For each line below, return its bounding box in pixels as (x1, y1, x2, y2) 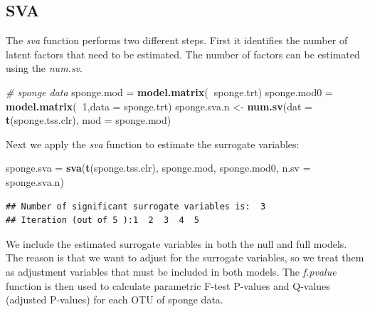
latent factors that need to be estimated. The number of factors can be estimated (6, 46, 360, 61)
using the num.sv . (6, 61, 83, 76)
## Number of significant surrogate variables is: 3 (6, 201, 266, 212)
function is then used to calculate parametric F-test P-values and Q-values (6, 278, 330, 293)
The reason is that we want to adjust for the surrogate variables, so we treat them (6, 250, 364, 265)
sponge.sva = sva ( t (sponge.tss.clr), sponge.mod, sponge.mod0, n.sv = (6, 160, 311, 175)
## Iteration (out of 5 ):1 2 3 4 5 (6, 215, 200, 226)
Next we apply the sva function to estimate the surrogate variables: (6, 136, 300, 151)
